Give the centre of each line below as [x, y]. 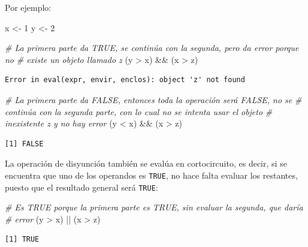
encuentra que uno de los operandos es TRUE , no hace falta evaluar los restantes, [151, 175]
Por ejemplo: [28, 7]
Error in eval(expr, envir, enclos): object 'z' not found [125, 80]
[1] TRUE [22, 240]
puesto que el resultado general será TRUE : [81, 187]
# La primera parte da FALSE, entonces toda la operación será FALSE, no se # [153, 99]
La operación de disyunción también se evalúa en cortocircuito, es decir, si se [146, 163]
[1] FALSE [24, 144]
